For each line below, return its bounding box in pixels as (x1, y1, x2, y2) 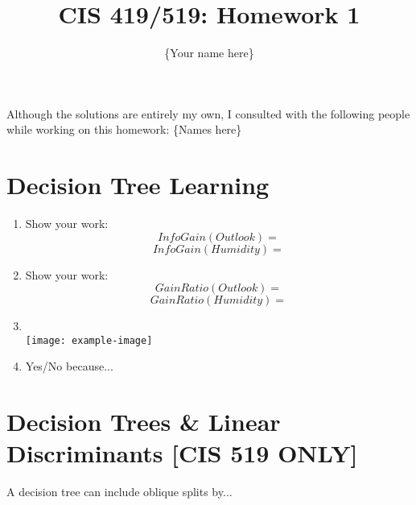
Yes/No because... (25, 358, 113, 375)
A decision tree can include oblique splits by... (6, 483, 233, 500)
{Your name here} (164, 44, 254, 61)
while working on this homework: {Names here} (6, 121, 242, 138)
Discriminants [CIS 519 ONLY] (6, 437, 358, 470)
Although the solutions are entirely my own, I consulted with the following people (6, 105, 410, 122)
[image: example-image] (25, 334, 153, 346)
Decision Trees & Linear (6, 405, 281, 438)
